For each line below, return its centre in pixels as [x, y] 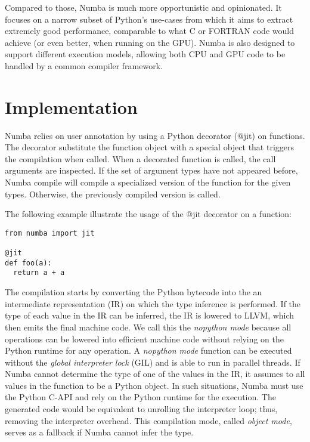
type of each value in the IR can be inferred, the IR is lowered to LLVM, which [150, 315]
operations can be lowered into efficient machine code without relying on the [145, 339]
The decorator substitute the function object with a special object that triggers [150, 147]
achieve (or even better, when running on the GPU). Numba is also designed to [150, 42]
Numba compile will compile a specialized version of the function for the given [148, 182]
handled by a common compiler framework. [84, 65]
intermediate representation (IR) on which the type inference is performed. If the [153, 303]
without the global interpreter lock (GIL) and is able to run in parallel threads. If [153, 362]
